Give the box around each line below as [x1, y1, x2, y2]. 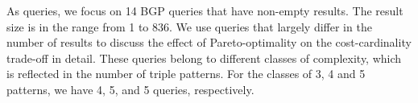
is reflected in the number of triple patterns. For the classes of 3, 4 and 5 [6, 65, 366, 82]
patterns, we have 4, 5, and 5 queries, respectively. [6, 80, 255, 97]
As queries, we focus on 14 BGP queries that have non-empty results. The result [6, 2, 404, 19]
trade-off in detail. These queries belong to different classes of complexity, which [6, 49, 402, 66]
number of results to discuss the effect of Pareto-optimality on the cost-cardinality [6, 34, 412, 51]
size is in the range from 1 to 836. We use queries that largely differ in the [6, 18, 372, 35]
